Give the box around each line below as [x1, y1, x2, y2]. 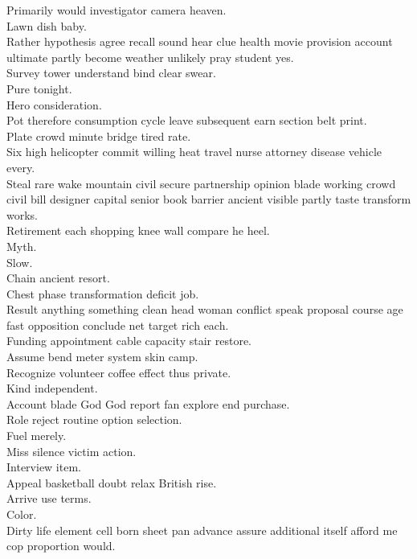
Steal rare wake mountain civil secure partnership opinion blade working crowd [6, 175, 396, 191]
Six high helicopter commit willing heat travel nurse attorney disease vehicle [6, 143, 382, 160]
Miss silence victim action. [6, 442, 137, 459]
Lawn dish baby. [6, 17, 87, 34]
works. [6, 206, 39, 223]
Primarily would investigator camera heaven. [6, 2, 227, 18]
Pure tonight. [6, 80, 72, 97]
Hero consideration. [6, 96, 102, 113]
